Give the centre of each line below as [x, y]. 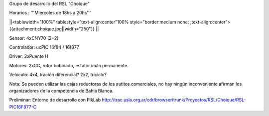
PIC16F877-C [23, 107]
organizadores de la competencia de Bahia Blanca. [61, 91]
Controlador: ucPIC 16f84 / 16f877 [44, 47]
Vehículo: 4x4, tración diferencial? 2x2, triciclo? [58, 75]
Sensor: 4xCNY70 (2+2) [34, 38]
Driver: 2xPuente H [29, 56]
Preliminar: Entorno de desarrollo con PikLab [55, 100]
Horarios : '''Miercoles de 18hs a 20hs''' [50, 13]
